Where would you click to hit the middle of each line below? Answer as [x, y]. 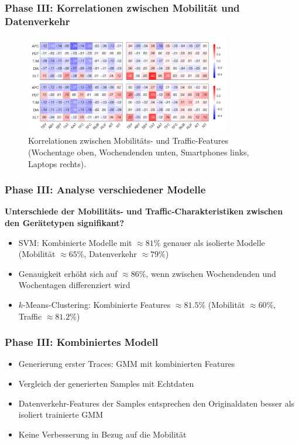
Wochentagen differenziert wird [74, 285]
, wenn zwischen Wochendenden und [211, 273]
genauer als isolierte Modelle [214, 242]
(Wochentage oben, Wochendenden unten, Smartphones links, [139, 152]
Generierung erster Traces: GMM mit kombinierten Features [127, 364]
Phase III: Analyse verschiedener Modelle [105, 190]
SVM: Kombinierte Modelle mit [75, 242]
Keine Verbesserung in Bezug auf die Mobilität [102, 434]
